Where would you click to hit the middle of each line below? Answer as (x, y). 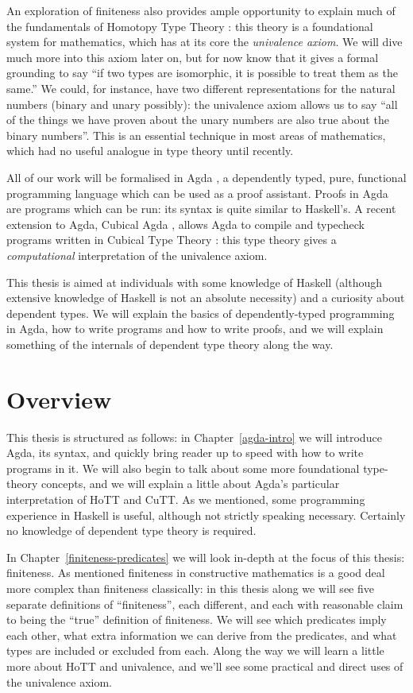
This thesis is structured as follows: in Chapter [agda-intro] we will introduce (194, 437)
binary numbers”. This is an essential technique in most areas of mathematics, (196, 135)
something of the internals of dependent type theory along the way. (170, 344)
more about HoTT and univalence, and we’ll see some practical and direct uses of (205, 666)
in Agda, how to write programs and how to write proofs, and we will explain (195, 329)
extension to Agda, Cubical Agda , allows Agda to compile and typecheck (185, 224)
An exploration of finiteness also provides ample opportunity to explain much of (201, 10)
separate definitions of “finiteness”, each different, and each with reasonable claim (205, 604)
